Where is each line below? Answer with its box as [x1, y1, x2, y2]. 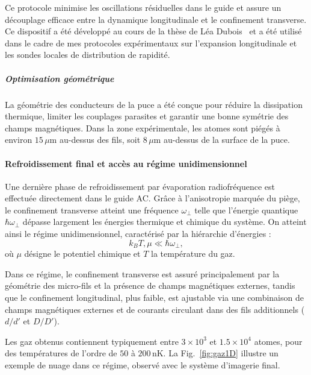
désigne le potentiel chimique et [24, 247, 141, 260]
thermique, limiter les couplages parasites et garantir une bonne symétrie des [5, 110, 289, 122]
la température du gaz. [151, 247, 235, 260]
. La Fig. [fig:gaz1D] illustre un [163, 347, 279, 359]
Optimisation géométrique [5, 72, 114, 84]
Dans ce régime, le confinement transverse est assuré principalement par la [5, 267, 280, 280]
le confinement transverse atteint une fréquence [5, 203, 179, 216]
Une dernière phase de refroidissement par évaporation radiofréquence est [5, 180, 276, 192]
